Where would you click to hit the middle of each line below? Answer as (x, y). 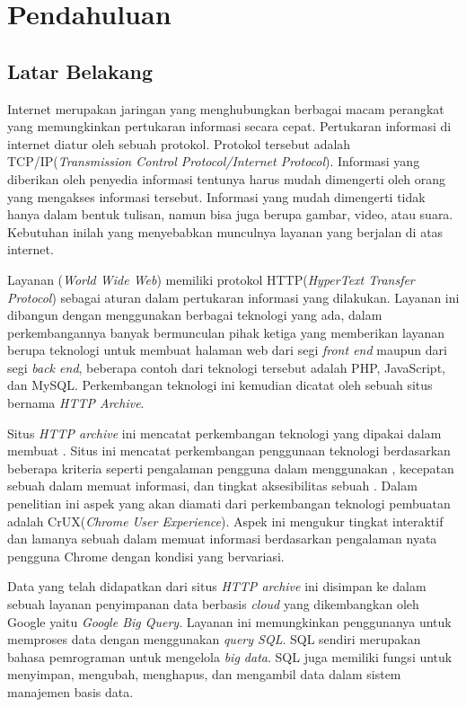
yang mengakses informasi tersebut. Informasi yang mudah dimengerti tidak (216, 196)
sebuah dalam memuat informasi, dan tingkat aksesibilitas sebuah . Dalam (212, 486)
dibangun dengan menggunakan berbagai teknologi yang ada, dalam (195, 315)
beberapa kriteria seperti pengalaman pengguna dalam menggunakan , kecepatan (231, 468)
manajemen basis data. (70, 691)
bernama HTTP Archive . (76, 403)
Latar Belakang (80, 71)
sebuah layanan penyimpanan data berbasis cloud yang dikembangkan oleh (213, 604)
